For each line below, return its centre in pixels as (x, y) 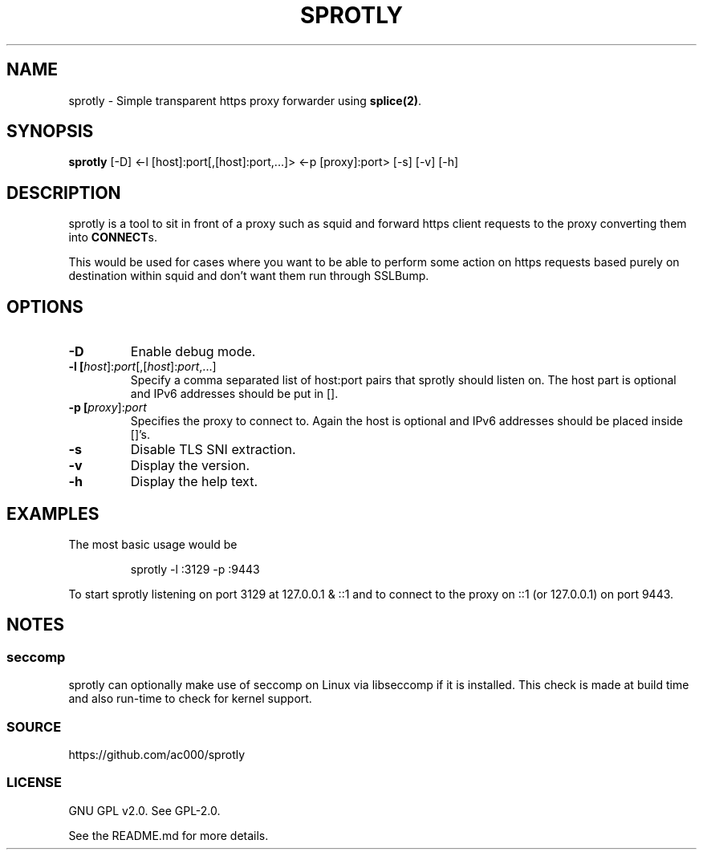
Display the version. (190, 466)
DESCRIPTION (64, 193)
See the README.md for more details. (169, 835)
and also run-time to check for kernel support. (190, 699)
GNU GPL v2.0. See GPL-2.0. (144, 810)
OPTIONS (45, 306)
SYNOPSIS (50, 132)
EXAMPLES (53, 513)
